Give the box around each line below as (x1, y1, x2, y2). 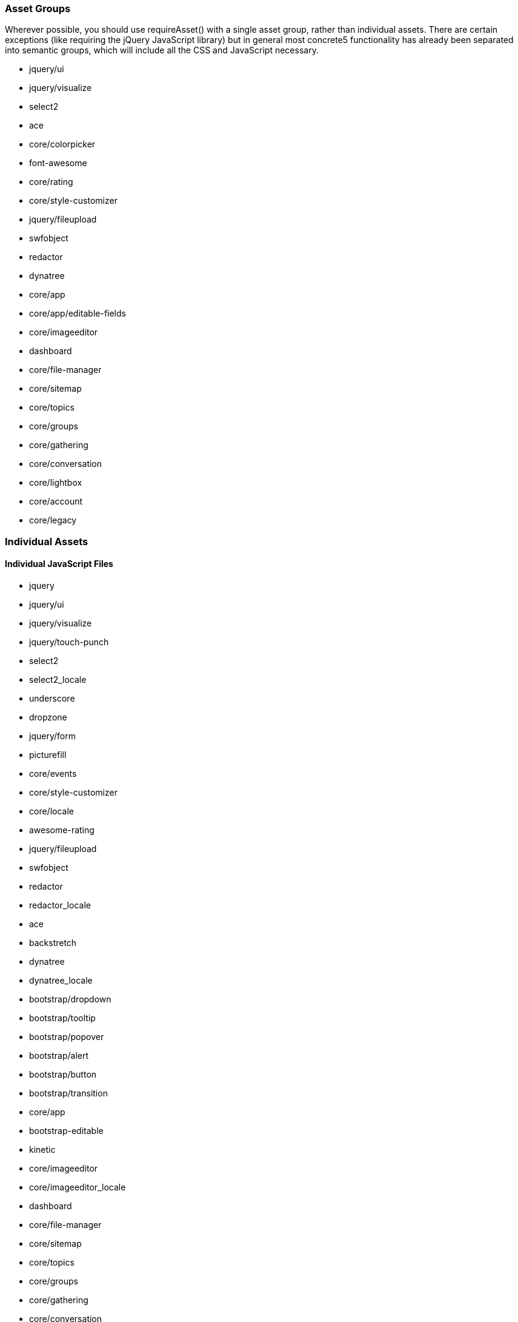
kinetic (29, 1144, 56, 1155)
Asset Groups (5, 2, 71, 15)
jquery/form (29, 730, 76, 741)
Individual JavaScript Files (5, 559, 113, 569)
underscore (29, 693, 75, 703)
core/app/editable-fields (29, 308, 126, 319)
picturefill (29, 749, 67, 760)
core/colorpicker (29, 139, 96, 150)
